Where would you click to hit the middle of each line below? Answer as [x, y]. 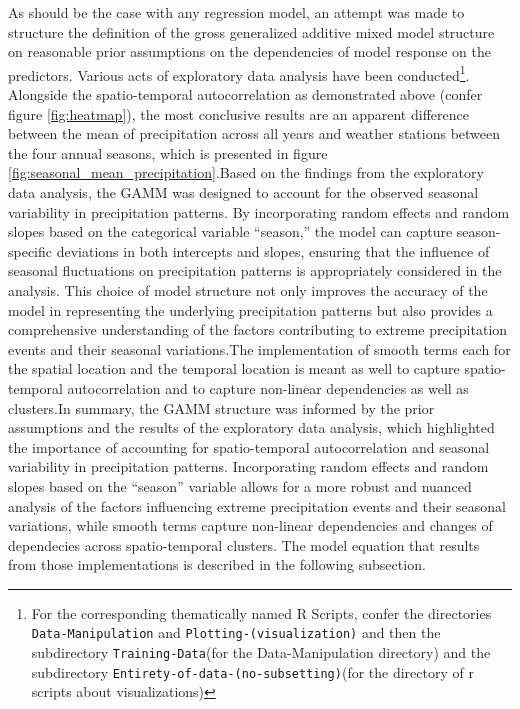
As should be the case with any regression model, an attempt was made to [236, 12]
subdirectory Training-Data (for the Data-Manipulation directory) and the [261, 652]
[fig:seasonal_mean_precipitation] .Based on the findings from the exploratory [246, 172]
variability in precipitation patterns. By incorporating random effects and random [259, 211]
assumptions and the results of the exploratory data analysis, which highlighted [251, 427]
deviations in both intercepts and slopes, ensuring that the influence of [273, 250]
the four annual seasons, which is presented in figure [168, 152]
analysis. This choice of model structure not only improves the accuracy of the [248, 289]
